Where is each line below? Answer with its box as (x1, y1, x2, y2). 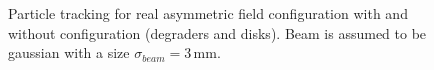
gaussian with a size (8, 42, 130, 63)
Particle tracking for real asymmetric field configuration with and (8, 3, 408, 23)
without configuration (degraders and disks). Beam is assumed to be (8, 22, 427, 43)
